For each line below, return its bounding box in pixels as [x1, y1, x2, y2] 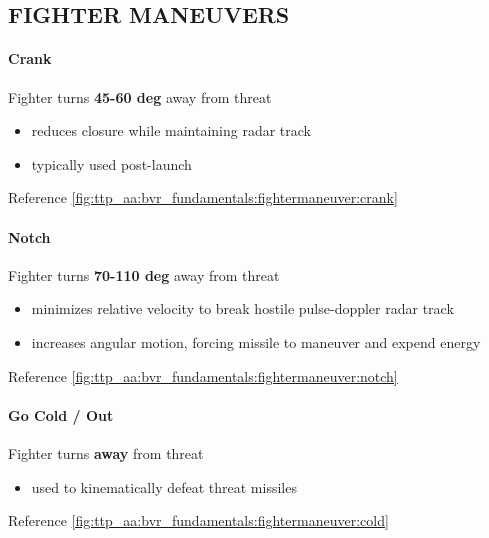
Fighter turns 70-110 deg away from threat [8, 264, 280, 285]
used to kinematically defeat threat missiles [31, 476, 297, 497]
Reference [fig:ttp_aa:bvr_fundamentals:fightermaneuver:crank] [8, 187, 398, 208]
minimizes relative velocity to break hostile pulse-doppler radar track [31, 298, 454, 319]
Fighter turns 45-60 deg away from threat [8, 86, 272, 107]
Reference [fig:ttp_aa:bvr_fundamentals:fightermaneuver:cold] [8, 510, 389, 531]
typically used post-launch [31, 153, 192, 174]
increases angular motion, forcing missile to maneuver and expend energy [31, 331, 481, 352]
